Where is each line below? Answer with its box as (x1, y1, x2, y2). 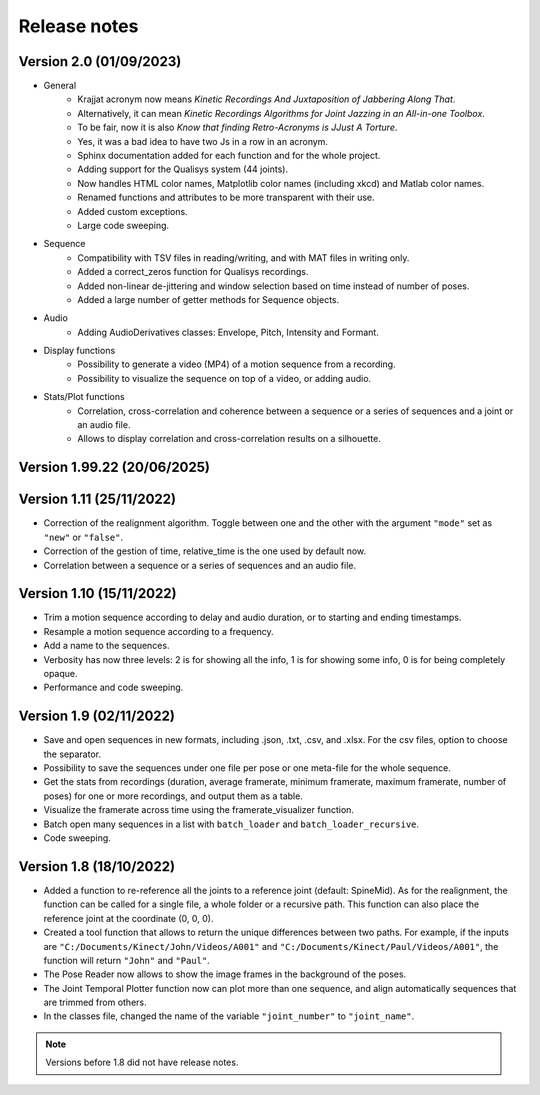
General (43, 80, 77, 92)
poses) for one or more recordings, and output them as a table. (43, 790, 304, 802)
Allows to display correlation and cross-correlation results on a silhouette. (77, 433, 382, 445)
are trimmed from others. (43, 996, 147, 1009)
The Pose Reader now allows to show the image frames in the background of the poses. (43, 968, 407, 980)
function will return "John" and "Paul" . (43, 954, 210, 966)
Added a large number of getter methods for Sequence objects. (77, 293, 340, 305)
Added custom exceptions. (77, 205, 189, 217)
